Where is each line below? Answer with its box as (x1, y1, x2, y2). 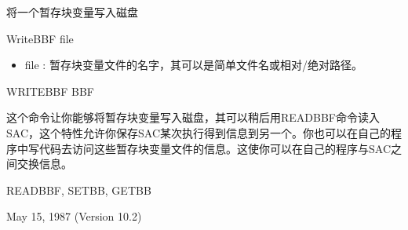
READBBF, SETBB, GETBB (6, 181, 151, 198)
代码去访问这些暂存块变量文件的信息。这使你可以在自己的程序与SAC (38, 140, 391, 156)
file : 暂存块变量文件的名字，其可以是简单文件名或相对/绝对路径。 (24, 57, 362, 73)
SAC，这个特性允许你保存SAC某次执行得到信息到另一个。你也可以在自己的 (6, 124, 391, 141)
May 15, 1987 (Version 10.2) (6, 208, 142, 225)
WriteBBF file (6, 30, 74, 46)
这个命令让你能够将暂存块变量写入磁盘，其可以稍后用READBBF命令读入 (6, 109, 380, 126)
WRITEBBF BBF (6, 82, 94, 99)
